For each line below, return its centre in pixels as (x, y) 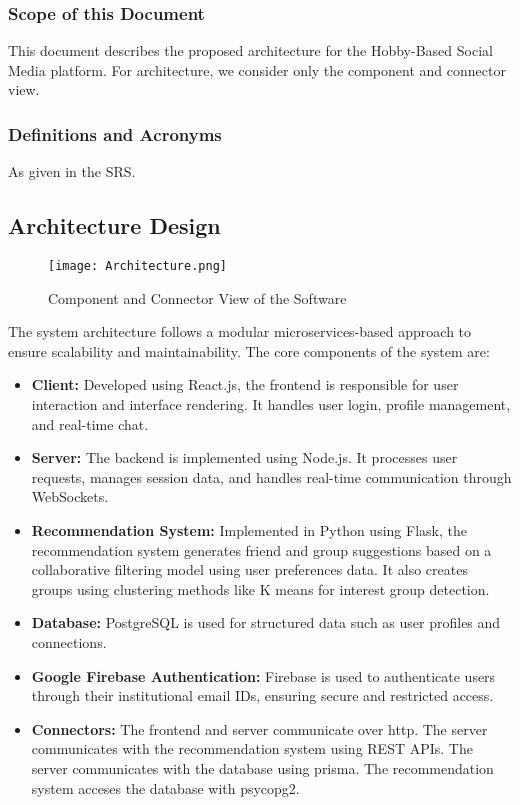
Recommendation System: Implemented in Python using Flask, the (249, 530)
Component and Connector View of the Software (197, 297)
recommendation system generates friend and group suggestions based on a (261, 549)
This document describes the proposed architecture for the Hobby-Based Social (250, 50)
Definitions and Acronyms (115, 133)
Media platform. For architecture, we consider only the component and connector (257, 69)
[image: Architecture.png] (137, 266)
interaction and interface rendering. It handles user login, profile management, (271, 404)
